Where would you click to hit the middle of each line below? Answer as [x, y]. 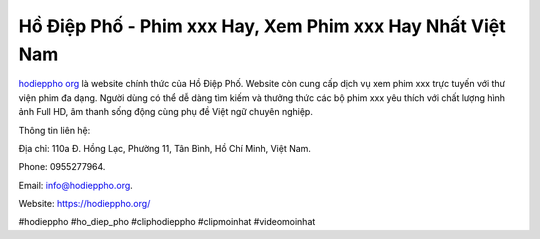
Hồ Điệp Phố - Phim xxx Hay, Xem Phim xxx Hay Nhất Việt [262, 26]
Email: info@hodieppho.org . [76, 185]
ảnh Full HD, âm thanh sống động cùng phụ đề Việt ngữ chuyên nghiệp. [166, 112]
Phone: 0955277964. [62, 167]
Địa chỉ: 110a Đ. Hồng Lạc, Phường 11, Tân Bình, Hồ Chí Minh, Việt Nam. [165, 148]
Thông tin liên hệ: [54, 130]
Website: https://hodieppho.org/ [84, 204]
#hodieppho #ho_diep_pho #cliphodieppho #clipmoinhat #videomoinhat [167, 222]
